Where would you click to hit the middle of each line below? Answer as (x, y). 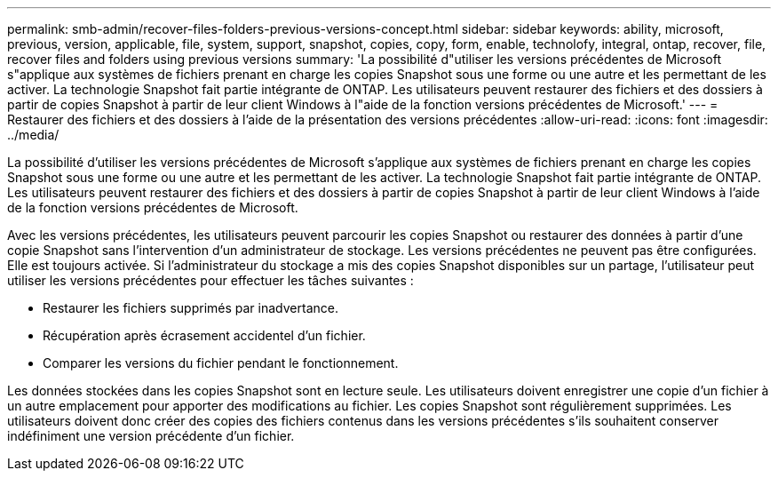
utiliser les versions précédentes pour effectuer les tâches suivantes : (210, 280)
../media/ (33, 135)
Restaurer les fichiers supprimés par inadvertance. (191, 308)
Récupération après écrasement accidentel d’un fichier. (204, 335)
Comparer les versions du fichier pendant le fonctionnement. (221, 363)
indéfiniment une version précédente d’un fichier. (151, 436)
